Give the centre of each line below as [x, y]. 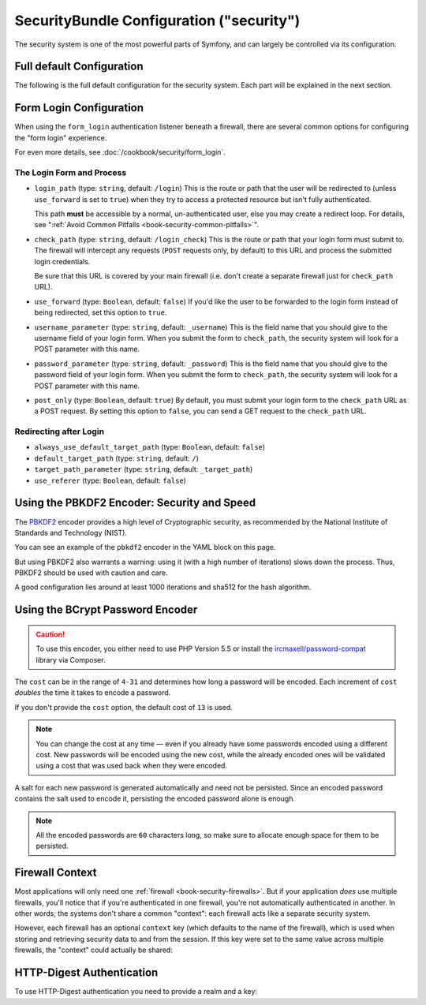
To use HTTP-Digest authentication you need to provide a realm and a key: [136, 992]
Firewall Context [56, 873]
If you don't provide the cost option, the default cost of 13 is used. [123, 707]
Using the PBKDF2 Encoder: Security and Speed [135, 503]
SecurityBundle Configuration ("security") [157, 21]
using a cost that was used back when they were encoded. [132, 766]
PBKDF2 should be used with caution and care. [91, 573]
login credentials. [62, 261]
